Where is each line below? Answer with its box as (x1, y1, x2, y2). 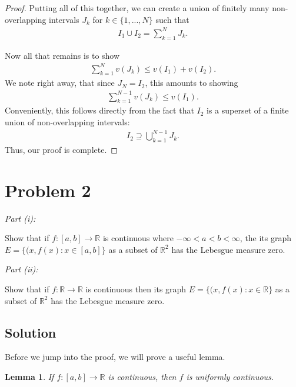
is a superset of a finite (207, 104, 289, 116)
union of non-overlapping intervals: (5, 115, 130, 128)
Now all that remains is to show (5, 49, 120, 61)
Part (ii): (5, 263, 38, 275)
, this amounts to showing (145, 76, 238, 89)
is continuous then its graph (85, 282, 187, 295)
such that (155, 13, 189, 25)
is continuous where (102, 232, 174, 244)
